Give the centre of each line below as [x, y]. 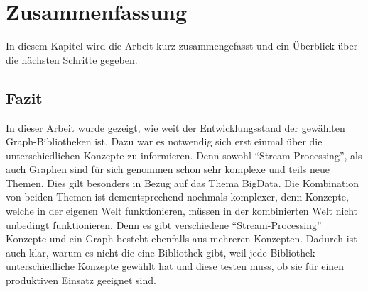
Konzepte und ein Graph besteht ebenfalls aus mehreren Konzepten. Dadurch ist [182, 238]
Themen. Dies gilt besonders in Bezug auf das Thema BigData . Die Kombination [183, 182]
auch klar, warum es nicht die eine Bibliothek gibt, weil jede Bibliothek [161, 252]
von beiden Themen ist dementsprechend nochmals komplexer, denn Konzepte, [177, 197]
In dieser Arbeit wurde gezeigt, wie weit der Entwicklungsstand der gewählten [175, 127]
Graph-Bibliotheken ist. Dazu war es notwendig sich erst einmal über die [164, 141]
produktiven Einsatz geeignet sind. [81, 280]
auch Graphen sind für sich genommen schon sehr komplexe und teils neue [168, 169]
